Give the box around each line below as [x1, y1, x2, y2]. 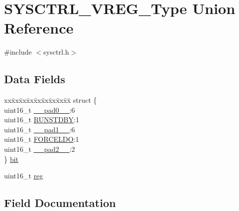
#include [4, 47, 32, 57]
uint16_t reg [4, 170, 43, 181]
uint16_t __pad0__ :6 [4, 104, 75, 115]
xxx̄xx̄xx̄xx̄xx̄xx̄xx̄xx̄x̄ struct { [4, 95, 97, 105]
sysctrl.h [43, 47, 69, 57]
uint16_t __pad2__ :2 [4, 144, 75, 154]
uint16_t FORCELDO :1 [4, 134, 79, 144]
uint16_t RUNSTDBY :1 [4, 114, 79, 125]
